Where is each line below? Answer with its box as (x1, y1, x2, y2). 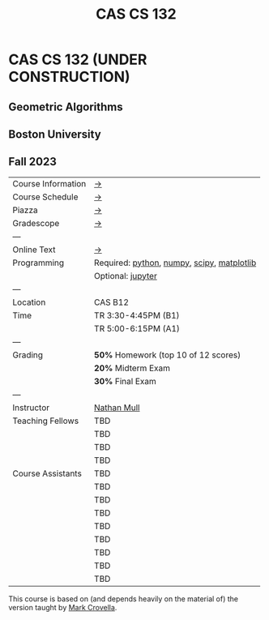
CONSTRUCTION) (8, 68, 131, 86)
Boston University (8, 127, 101, 141)
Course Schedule (12, 191, 79, 203)
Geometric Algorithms (8, 100, 123, 113)
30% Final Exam (94, 375, 156, 387)
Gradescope (12, 217, 60, 229)
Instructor (12, 402, 50, 413)
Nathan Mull (94, 402, 140, 413)
